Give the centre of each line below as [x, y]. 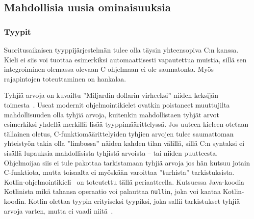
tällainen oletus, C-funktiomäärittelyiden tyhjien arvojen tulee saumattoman [119, 133]
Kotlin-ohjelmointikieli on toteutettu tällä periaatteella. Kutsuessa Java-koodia [124, 181]
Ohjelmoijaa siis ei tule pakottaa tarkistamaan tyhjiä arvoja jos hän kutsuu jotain [127, 162]
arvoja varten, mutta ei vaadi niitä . [59, 210]
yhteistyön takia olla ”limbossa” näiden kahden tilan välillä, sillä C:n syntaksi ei [124, 143]
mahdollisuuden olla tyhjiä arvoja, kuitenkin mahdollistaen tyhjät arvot [112, 114]
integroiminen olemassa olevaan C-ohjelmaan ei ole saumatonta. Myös [109, 69]
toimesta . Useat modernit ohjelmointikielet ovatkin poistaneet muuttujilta [117, 104]
